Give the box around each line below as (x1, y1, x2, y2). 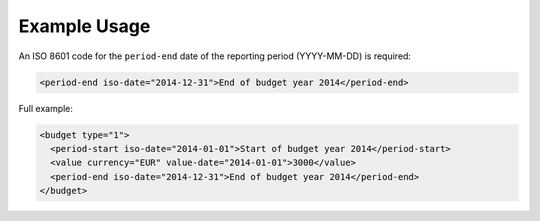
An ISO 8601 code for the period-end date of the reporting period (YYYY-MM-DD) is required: (18, 50, 412, 62)
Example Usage (18, 15, 151, 37)
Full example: (18, 102, 74, 114)
